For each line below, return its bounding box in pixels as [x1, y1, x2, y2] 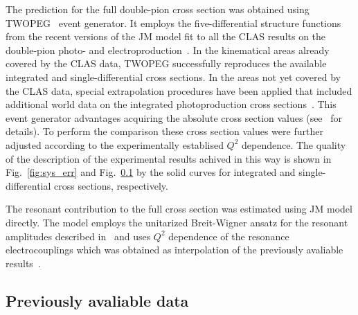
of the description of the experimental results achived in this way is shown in [6, 151, 332, 165]
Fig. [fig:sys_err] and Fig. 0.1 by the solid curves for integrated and [6, 165, 296, 179]
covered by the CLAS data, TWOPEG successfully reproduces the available [6, 56, 327, 71]
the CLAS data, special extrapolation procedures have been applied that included [6, 83, 352, 98]
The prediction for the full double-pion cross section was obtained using [6, 2, 310, 16]
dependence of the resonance [168, 228, 289, 243]
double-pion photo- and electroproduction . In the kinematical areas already [6, 42, 330, 57]
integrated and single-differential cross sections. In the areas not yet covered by [6, 69, 341, 84]
